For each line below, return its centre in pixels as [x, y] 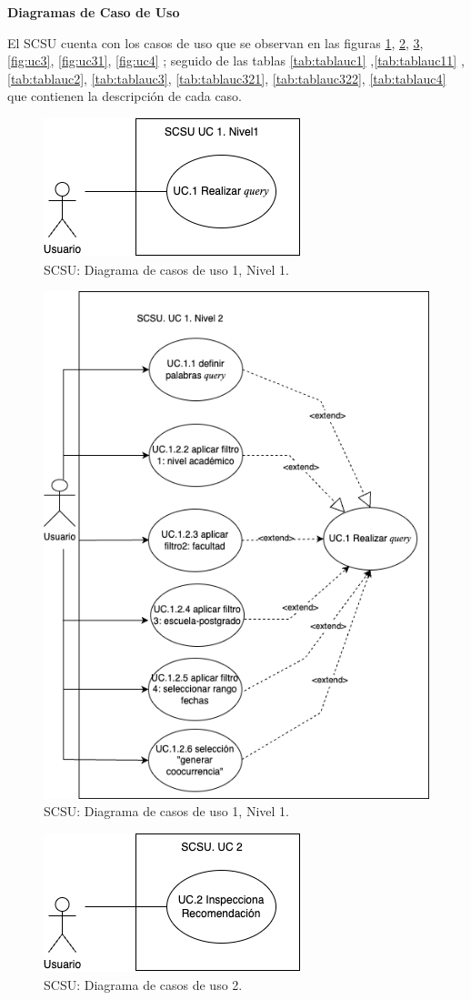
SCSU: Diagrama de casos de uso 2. [143, 984]
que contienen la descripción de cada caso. [125, 96]
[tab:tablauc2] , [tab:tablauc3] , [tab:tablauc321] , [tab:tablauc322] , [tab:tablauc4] [227, 78]
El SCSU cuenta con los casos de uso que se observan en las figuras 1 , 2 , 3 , [215, 42]
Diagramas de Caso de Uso [94, 12]
